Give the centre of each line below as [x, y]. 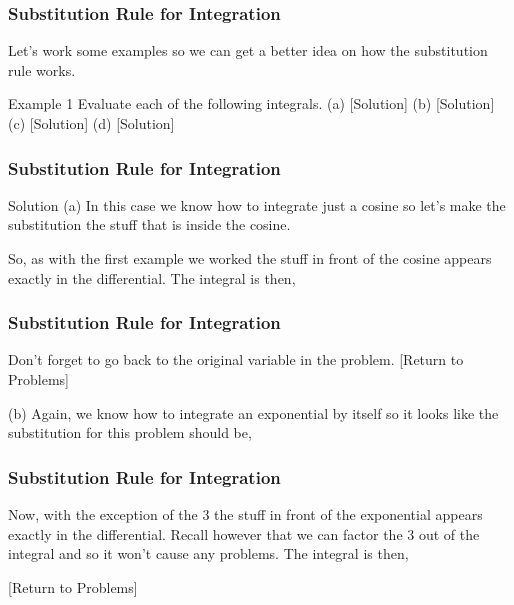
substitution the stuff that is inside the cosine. [149, 224]
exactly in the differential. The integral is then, [152, 277]
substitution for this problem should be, [130, 432]
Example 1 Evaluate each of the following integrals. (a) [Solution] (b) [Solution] [251, 103]
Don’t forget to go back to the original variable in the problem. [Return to [236, 359]
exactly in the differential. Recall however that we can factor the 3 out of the [244, 533]
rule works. [42, 69]
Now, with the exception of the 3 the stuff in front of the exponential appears [245, 514]
